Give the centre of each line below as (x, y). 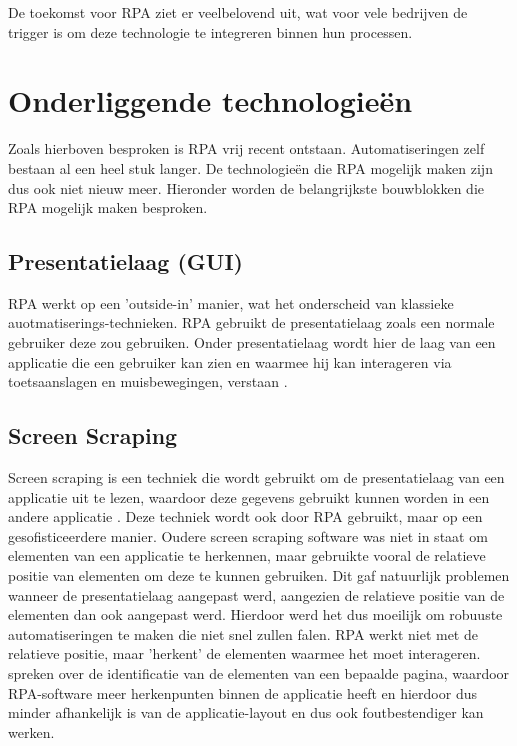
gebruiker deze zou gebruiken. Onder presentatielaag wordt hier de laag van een (252, 342)
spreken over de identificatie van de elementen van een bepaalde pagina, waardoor (259, 673)
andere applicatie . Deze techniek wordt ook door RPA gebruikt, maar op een (245, 516)
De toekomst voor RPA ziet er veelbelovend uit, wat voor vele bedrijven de (238, 12)
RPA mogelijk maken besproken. (108, 207)
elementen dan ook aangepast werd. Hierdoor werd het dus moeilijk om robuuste (255, 614)
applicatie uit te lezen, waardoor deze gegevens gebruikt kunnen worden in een (249, 496)
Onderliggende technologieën (210, 100)
